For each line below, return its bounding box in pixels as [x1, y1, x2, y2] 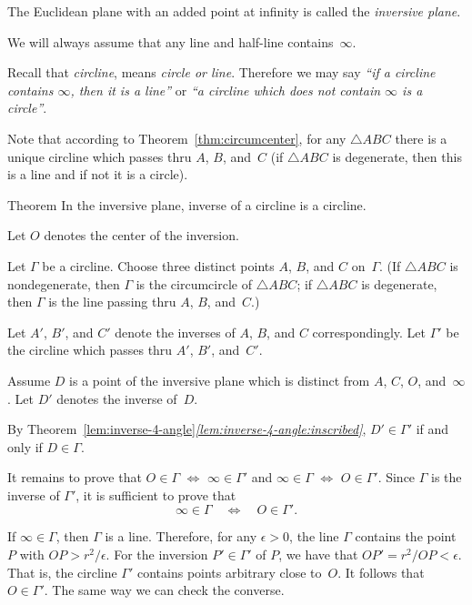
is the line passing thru [48, 292, 176, 311]
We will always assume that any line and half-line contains [7, 32, 334, 51]
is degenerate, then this [332, 146, 462, 166]
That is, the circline [7, 562, 117, 581]
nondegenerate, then [7, 274, 120, 293]
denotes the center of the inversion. [44, 226, 239, 245]
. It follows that [337, 562, 425, 581]
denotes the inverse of [56, 388, 177, 408]
